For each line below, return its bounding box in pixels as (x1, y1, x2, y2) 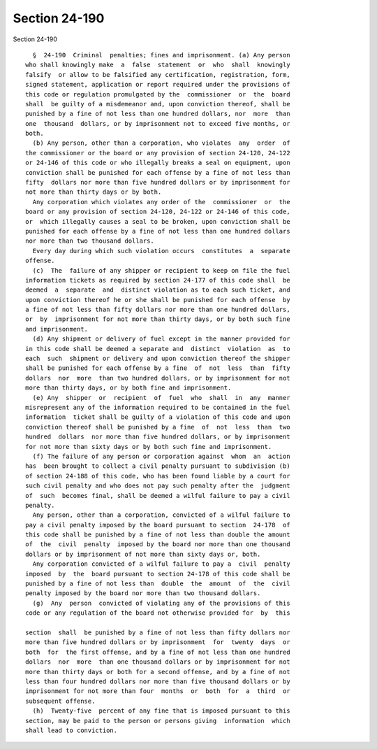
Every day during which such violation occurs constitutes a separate (32, 247, 290, 255)
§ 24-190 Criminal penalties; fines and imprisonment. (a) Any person (32, 51, 290, 59)
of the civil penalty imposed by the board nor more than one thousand (25, 541, 290, 548)
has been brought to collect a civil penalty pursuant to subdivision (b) (25, 462, 290, 470)
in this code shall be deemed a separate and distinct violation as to (25, 345, 290, 352)
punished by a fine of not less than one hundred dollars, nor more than (25, 110, 290, 118)
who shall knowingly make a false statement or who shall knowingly (25, 61, 290, 69)
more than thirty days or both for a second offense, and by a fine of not (25, 668, 290, 676)
